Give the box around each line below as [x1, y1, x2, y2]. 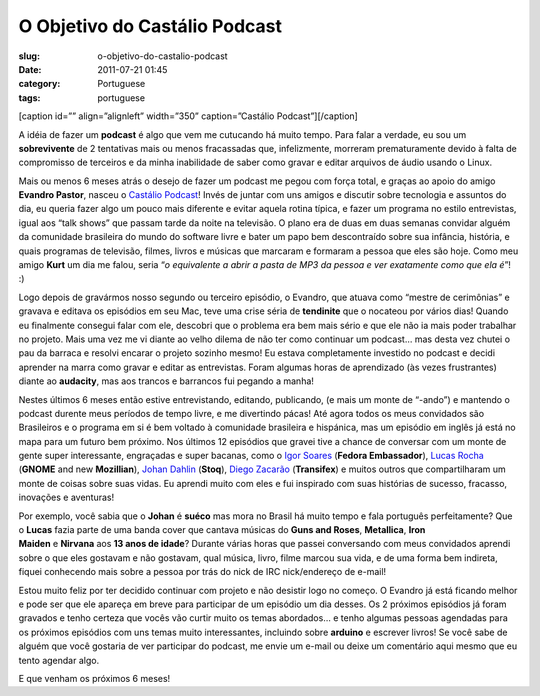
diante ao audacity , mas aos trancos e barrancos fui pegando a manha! [18, 375, 315, 387]
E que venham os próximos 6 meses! [18, 672, 171, 684]
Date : [18, 63, 42, 75]
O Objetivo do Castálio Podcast [18, 15, 283, 37]
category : [18, 78, 61, 90]
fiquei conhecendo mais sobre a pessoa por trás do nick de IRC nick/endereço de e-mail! [18, 566, 387, 578]
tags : [18, 91, 41, 104]
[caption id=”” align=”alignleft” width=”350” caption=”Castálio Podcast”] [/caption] [18, 110, 359, 122]
